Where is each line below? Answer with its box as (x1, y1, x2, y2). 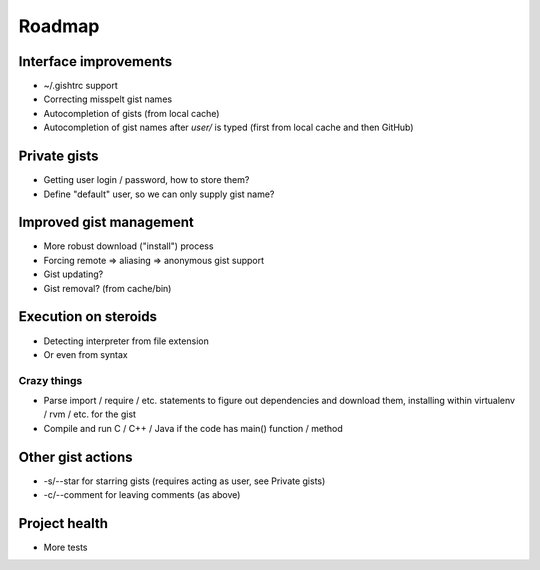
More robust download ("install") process (43, 240, 214, 252)
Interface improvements (18, 53, 173, 70)
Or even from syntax (43, 348, 129, 360)
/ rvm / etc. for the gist (43, 408, 137, 420)
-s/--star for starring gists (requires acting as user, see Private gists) (43, 475, 326, 487)
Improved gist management (18, 214, 194, 231)
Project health (18, 515, 109, 532)
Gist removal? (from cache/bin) (43, 282, 172, 294)
